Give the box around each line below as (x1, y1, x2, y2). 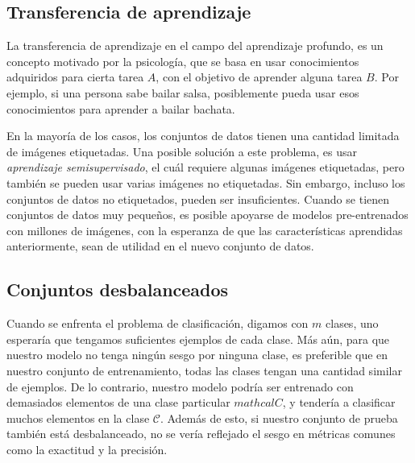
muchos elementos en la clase (6, 409, 150, 426)
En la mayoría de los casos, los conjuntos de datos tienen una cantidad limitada (6, 127, 400, 144)
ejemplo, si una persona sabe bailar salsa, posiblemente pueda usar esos (6, 84, 359, 101)
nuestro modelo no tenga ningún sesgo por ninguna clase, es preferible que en (6, 346, 388, 363)
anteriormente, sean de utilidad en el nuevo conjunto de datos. (6, 238, 314, 254)
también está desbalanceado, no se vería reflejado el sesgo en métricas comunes (6, 425, 396, 442)
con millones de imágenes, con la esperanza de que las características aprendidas (6, 221, 403, 238)
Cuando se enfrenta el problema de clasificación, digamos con (6, 315, 309, 332)
